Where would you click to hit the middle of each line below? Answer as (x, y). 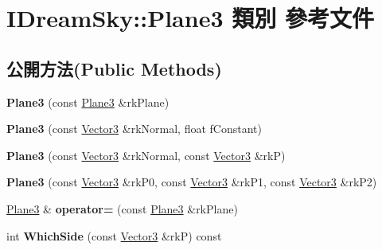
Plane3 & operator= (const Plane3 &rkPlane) (122, 208)
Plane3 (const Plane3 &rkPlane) (88, 102)
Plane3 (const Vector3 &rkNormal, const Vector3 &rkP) (146, 155)
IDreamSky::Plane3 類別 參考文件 (190, 18)
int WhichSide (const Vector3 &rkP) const (114, 235)
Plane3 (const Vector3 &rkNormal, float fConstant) (134, 129)
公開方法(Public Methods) (114, 68)
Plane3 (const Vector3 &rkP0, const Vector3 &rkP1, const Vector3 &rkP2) (192, 182)
